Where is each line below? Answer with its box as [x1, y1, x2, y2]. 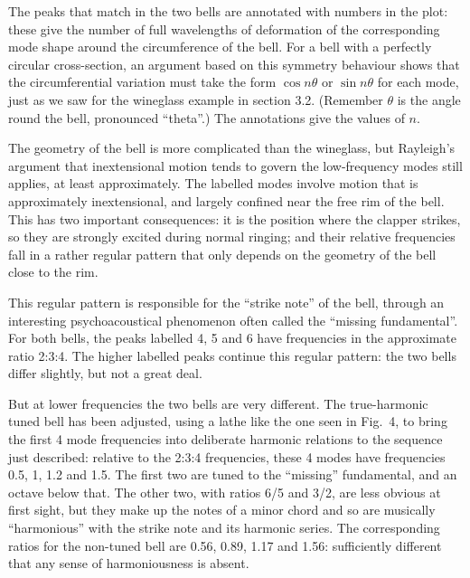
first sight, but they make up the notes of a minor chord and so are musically [8, 500, 436, 519]
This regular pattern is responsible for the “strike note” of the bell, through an [8, 292, 445, 311]
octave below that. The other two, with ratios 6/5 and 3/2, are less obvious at [8, 482, 441, 501]
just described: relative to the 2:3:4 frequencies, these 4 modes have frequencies [8, 447, 446, 466]
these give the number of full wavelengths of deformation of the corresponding [8, 19, 440, 38]
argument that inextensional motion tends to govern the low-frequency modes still [8, 156, 463, 175]
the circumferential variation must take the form [8, 72, 277, 91]
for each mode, [377, 72, 459, 91]
